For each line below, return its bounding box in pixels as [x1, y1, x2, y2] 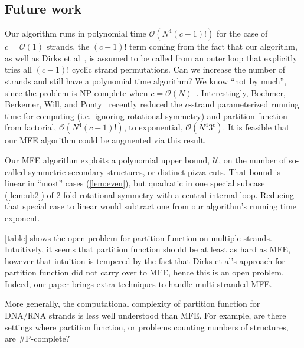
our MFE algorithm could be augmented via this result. [5, 134, 206, 146]
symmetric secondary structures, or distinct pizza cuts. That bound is [28, 165, 280, 178]
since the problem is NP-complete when [5, 86, 148, 99]
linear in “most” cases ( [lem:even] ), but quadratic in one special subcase [5, 177, 265, 189]
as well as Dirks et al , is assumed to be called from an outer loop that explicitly [5, 51, 298, 64]
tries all [5, 63, 32, 75]
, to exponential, [123, 121, 183, 133]
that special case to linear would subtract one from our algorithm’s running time [5, 200, 297, 212]
